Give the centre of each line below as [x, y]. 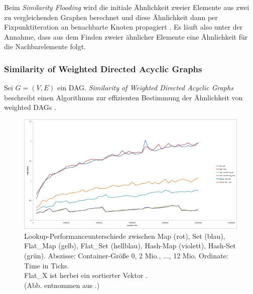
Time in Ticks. [47, 265]
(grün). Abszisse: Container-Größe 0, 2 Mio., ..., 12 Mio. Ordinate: [126, 255]
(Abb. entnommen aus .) [62, 285]
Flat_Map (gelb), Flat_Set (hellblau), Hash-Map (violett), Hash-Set [130, 246]
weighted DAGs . [30, 107]
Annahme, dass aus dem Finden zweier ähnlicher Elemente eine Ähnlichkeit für [126, 36]
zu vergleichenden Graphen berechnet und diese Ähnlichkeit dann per [111, 17]
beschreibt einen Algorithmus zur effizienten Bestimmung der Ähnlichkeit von [123, 97]
